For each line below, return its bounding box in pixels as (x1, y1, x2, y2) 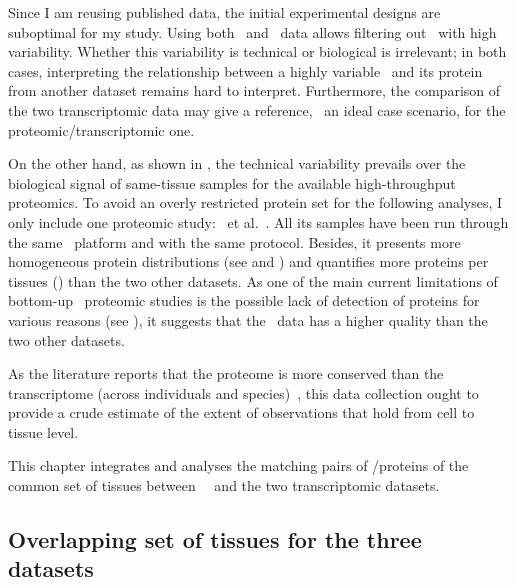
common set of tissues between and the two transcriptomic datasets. (8, 475, 440, 496)
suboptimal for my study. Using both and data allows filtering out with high (8, 21, 497, 42)
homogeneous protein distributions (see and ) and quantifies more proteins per (8, 251, 489, 272)
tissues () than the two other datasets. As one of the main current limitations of (8, 270, 498, 291)
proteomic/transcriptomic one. (8, 119, 195, 140)
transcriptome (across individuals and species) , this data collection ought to (8, 382, 479, 403)
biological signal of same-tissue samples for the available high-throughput (8, 172, 456, 193)
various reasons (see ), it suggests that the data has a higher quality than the (8, 309, 488, 330)
